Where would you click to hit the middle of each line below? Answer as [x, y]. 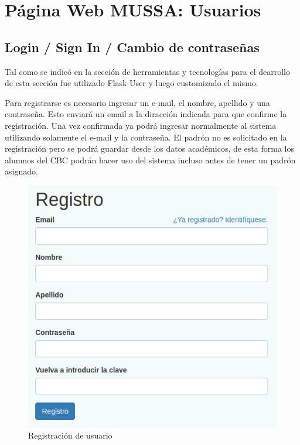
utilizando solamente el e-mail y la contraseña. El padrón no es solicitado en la [146, 137]
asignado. [21, 171]
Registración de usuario [70, 435]
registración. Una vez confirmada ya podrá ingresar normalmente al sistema [141, 125]
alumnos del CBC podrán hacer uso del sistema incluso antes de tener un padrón [150, 160]
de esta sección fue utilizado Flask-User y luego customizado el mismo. [132, 83]
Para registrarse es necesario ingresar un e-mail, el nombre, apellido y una [137, 102]
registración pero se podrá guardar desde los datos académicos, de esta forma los [149, 148]
